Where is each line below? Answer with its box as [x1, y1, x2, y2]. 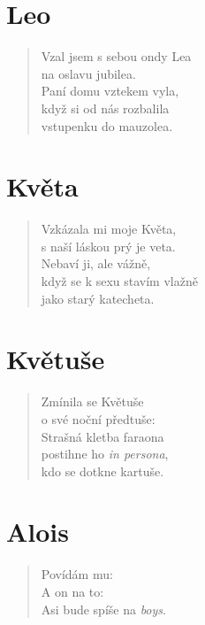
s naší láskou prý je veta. [41, 236, 176, 255]
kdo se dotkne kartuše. [41, 461, 164, 480]
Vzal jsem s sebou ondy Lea [41, 47, 192, 66]
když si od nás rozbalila [41, 98, 170, 117]
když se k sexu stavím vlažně [41, 272, 198, 289]
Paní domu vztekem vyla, [41, 81, 179, 100]
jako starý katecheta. [41, 289, 155, 307]
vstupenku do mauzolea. [41, 116, 173, 135]
